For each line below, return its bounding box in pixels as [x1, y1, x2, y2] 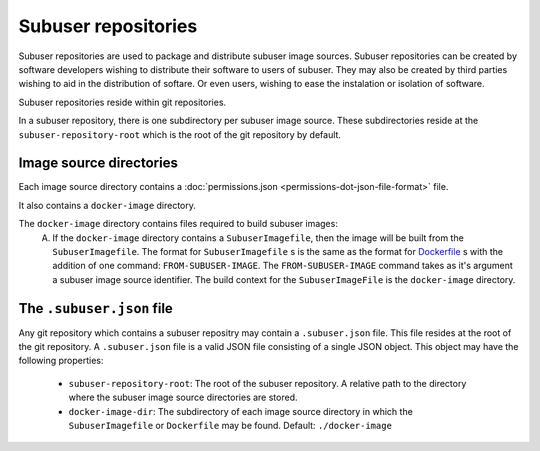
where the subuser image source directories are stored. [68, 391, 298, 404]
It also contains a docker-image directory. [18, 199, 197, 211]
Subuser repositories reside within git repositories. [18, 96, 227, 108]
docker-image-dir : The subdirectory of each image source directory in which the [68, 405, 414, 417]
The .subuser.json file [18, 300, 174, 317]
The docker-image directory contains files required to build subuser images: [18, 218, 339, 230]
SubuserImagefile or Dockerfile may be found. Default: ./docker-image [68, 420, 392, 431]
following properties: [18, 355, 104, 367]
